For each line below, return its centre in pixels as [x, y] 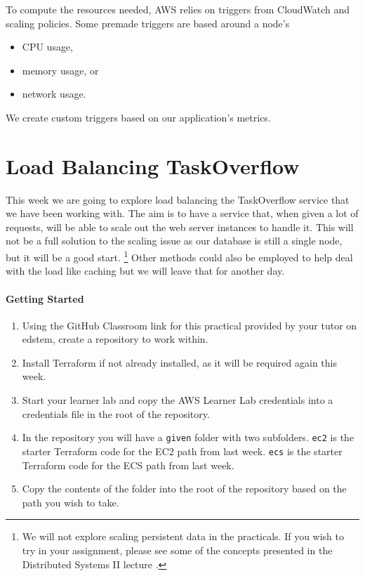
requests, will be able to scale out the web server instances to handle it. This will [180, 227]
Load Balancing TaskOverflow [153, 165]
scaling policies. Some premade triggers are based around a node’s [148, 23]
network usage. [54, 94]
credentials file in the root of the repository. [116, 413]
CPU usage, [48, 47]
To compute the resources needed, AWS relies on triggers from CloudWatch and [178, 9]
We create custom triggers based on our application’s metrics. [138, 117]
